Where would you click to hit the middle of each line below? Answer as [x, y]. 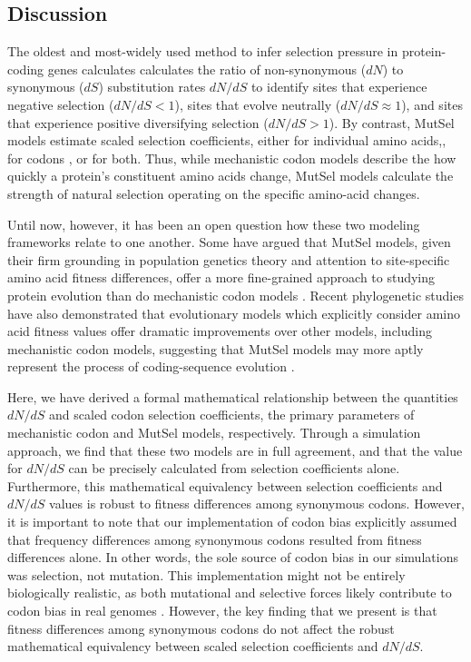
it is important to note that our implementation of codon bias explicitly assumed [232, 522]
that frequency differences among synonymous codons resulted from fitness [215, 539]
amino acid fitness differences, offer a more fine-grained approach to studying [221, 277]
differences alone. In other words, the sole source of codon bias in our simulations [233, 557]
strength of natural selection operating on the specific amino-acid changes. [214, 193]
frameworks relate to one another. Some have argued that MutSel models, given [229, 242]
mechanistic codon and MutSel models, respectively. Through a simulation [214, 433]
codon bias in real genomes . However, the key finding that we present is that [222, 611]
